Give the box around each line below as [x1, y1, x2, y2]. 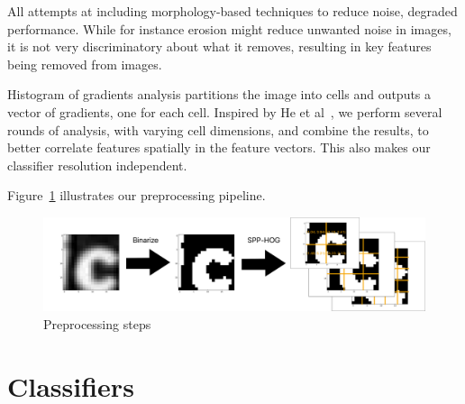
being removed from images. [7, 54, 162, 73]
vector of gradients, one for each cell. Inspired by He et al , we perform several [7, 102, 442, 121]
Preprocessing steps [43, 314, 151, 333]
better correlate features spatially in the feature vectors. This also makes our [7, 138, 431, 157]
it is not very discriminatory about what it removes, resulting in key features [7, 37, 432, 56]
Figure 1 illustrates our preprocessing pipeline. [7, 186, 266, 205]
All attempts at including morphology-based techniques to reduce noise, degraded [7, 2, 458, 20]
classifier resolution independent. [7, 155, 187, 174]
